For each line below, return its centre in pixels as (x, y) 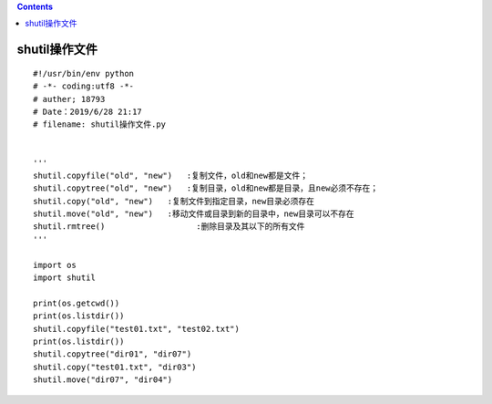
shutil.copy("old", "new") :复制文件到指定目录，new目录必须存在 (174, 201)
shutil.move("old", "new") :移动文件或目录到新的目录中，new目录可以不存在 (194, 214)
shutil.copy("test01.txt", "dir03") (115, 367)
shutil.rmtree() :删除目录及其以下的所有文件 (169, 227)
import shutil (64, 278)
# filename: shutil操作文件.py (100, 124)
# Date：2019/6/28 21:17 (88, 111)
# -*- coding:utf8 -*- (84, 86)
